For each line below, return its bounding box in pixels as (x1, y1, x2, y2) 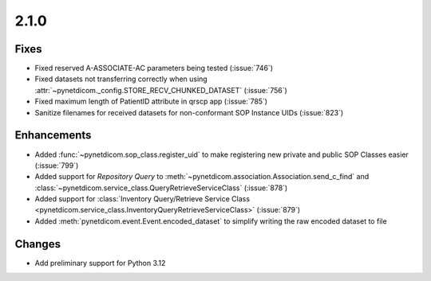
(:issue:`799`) (34, 160, 79, 170)
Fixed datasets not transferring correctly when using (34, 74, 208, 84)
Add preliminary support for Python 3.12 (34, 258, 166, 267)
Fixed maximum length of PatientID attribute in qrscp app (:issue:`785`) (34, 96, 267, 107)
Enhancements (14, 128, 92, 142)
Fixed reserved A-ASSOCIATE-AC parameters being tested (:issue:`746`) (34, 64, 273, 73)
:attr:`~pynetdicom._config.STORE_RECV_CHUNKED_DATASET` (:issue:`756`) (34, 85, 287, 95)
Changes (14, 237, 61, 251)
